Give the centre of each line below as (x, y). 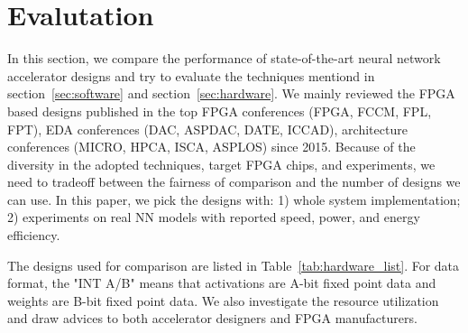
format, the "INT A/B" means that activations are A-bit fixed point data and (222, 283)
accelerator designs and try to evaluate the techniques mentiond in (191, 75)
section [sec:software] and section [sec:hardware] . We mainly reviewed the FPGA (231, 93)
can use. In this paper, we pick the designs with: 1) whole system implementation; (234, 199)
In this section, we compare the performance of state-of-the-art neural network (224, 58)
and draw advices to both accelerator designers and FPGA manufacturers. (212, 318)
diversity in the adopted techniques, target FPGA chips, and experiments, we (221, 164)
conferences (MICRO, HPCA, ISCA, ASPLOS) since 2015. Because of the (211, 147)
